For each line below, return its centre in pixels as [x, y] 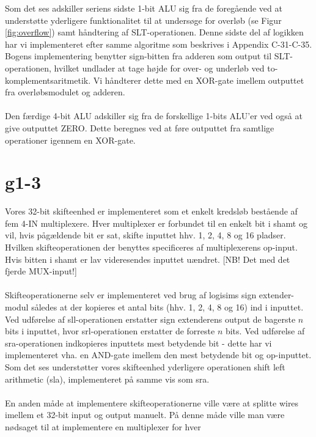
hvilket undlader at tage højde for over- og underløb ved [159, 68]
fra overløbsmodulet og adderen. [65, 92]
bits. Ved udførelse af [265, 331]
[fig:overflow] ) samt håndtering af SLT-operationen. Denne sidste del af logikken [154, 32]
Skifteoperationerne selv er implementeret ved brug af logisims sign [131, 295]
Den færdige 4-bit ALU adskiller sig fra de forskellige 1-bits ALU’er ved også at [154, 116]
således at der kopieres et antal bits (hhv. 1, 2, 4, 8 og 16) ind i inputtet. [167, 307]
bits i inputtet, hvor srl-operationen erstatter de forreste [110, 331]
